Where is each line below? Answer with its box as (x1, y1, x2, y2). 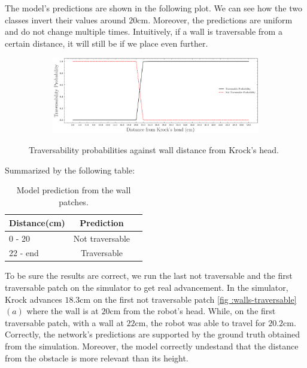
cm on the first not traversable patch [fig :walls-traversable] (80, 293, 297, 305)
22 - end (9, 247, 39, 259)
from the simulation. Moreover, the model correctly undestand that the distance (5, 340, 299, 352)
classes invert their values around (5, 13, 126, 26)
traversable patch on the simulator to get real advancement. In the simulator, (5, 281, 288, 294)
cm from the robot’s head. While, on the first (110, 305, 276, 317)
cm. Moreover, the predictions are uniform (137, 13, 293, 26)
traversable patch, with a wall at (5, 316, 124, 329)
